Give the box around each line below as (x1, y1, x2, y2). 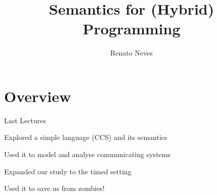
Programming (82, 18, 181, 39)
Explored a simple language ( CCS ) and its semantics (4, 132, 167, 142)
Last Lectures (4, 115, 47, 125)
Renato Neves (110, 47, 153, 58)
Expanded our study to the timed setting (4, 166, 132, 176)
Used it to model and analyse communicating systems (4, 149, 170, 160)
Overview (4, 85, 71, 106)
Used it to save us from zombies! (4, 183, 105, 193)
